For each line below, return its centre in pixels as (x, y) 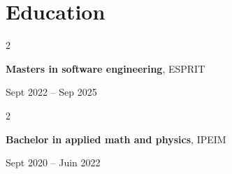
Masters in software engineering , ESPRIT (106, 68)
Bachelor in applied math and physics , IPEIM (116, 139)
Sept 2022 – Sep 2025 (51, 92)
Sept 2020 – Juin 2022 (53, 162)
